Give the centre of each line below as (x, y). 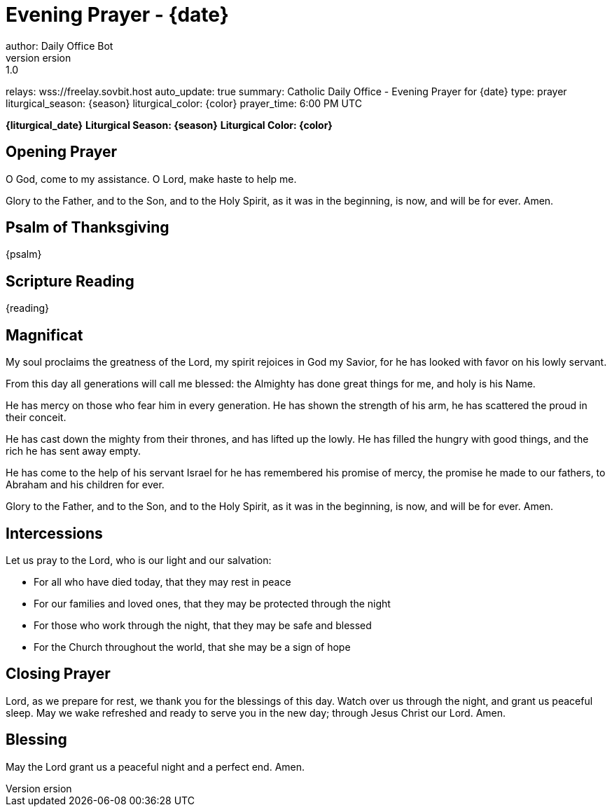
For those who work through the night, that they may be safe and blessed (203, 625)
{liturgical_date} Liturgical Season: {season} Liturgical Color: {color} (169, 125)
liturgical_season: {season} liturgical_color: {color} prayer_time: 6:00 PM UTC (184, 103)
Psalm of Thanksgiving (88, 228)
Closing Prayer (58, 674)
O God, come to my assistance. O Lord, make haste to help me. (151, 179)
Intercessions (54, 533)
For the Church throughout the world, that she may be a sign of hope (192, 647)
